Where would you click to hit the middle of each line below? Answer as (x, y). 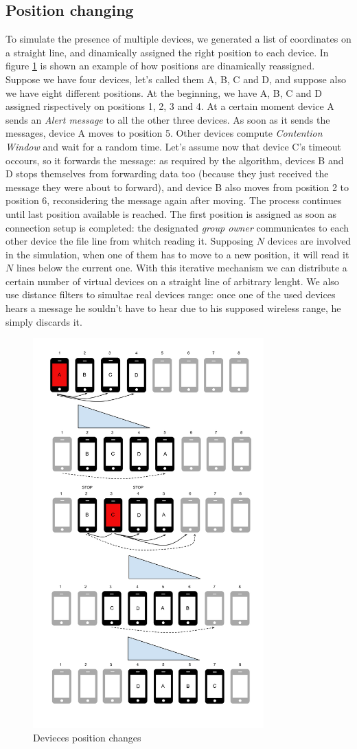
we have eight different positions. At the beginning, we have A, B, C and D (164, 92)
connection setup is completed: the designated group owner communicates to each (177, 227)
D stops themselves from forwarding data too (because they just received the (167, 174)
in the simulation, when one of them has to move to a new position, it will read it (177, 254)
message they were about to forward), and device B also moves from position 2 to (177, 187)
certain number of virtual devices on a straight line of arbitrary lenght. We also (172, 281)
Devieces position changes (87, 738)
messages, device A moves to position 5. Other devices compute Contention (164, 133)
